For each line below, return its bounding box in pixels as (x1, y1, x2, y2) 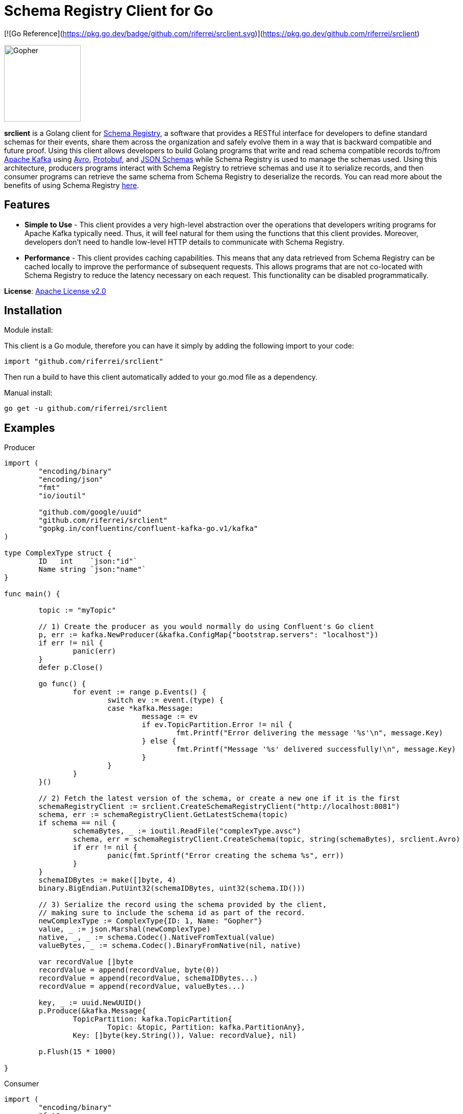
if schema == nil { (38, 819, 116, 827)
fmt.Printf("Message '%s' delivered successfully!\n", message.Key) (176, 745, 456, 754)
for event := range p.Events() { (72, 688, 207, 697)
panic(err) (72, 647, 116, 656)
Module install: (4, 326, 53, 335)
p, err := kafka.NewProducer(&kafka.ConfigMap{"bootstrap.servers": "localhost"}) (38, 631, 379, 639)
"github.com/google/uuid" (38, 508, 142, 517)
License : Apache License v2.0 (4, 286, 106, 295)
